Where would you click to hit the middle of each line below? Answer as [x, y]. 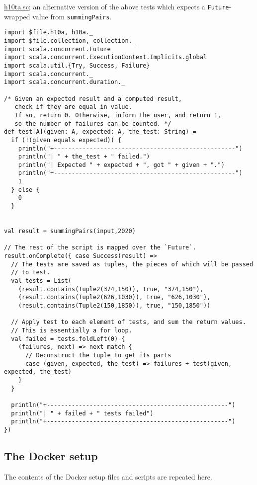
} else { [25, 190]
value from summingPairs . [72, 16]
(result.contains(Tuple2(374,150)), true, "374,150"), [111, 289]
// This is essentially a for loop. [72, 330]
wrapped [17, 16]
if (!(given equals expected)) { [66, 140]
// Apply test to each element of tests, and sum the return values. [128, 322]
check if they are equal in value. [73, 107]
